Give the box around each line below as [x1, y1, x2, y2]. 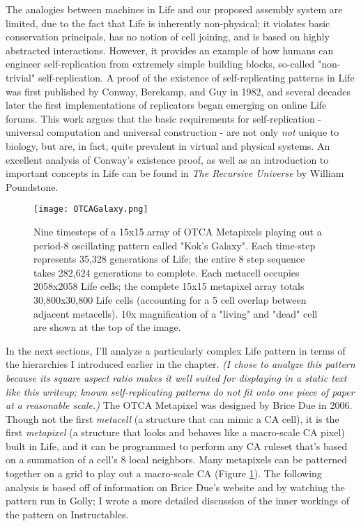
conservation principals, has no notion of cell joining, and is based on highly [6, 29, 330, 44]
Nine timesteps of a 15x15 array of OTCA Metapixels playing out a [33, 224, 322, 238]
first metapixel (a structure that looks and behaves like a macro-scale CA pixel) [6, 425, 345, 440]
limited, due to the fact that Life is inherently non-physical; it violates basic [6, 15, 330, 30]
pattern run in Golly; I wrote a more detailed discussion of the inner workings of [6, 493, 349, 508]
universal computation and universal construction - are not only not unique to [6, 125, 339, 139]
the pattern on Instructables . [6, 506, 129, 521]
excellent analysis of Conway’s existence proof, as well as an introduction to [6, 152, 329, 167]
